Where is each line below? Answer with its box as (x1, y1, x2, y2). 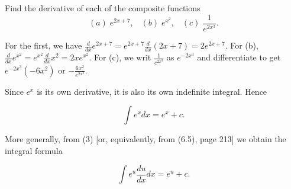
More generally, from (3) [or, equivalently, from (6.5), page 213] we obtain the (5, 133, 286, 145)
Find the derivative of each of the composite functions (5, 2, 201, 14)
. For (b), (225, 39, 258, 52)
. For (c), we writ (89, 51, 151, 63)
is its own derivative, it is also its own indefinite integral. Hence (37, 85, 267, 97)
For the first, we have (5, 39, 82, 52)
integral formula (5, 144, 63, 156)
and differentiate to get (197, 51, 281, 63)
